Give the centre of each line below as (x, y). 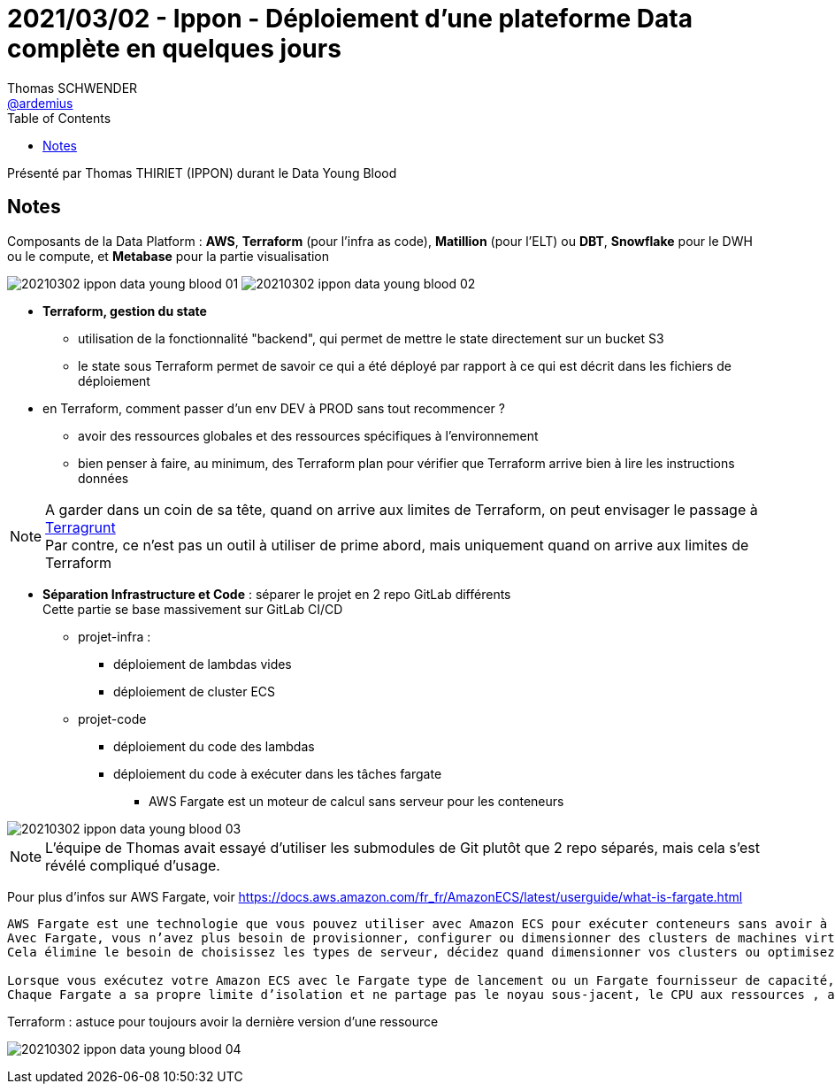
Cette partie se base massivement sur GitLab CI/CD (193, 609)
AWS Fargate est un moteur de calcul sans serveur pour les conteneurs (356, 801)
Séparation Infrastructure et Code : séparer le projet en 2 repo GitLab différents (277, 594)
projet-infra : (115, 636)
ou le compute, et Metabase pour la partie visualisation (169, 256)
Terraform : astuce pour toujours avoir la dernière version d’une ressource (223, 1021)
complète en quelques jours (174, 49)
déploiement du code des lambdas (214, 746)
